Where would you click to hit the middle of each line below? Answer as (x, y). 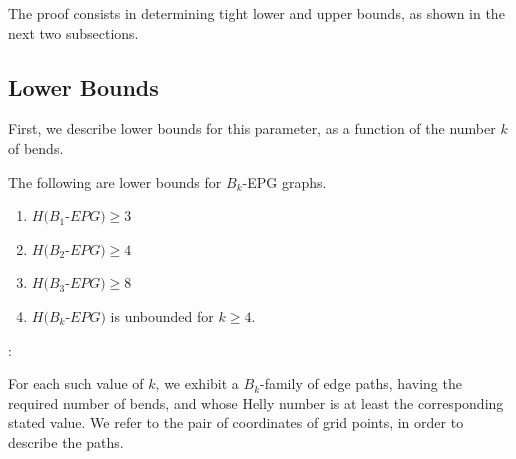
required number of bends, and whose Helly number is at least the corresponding (256, 402)
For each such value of (76, 383)
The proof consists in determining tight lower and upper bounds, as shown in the (256, 13)
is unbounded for (162, 315)
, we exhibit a (197, 383)
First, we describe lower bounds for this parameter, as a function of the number (252, 128)
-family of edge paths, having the (361, 383)
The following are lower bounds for (115, 181)
